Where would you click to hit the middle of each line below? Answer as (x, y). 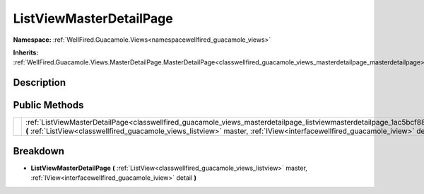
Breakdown (39, 151)
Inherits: (26, 52)
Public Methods (48, 105)
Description (40, 82)
